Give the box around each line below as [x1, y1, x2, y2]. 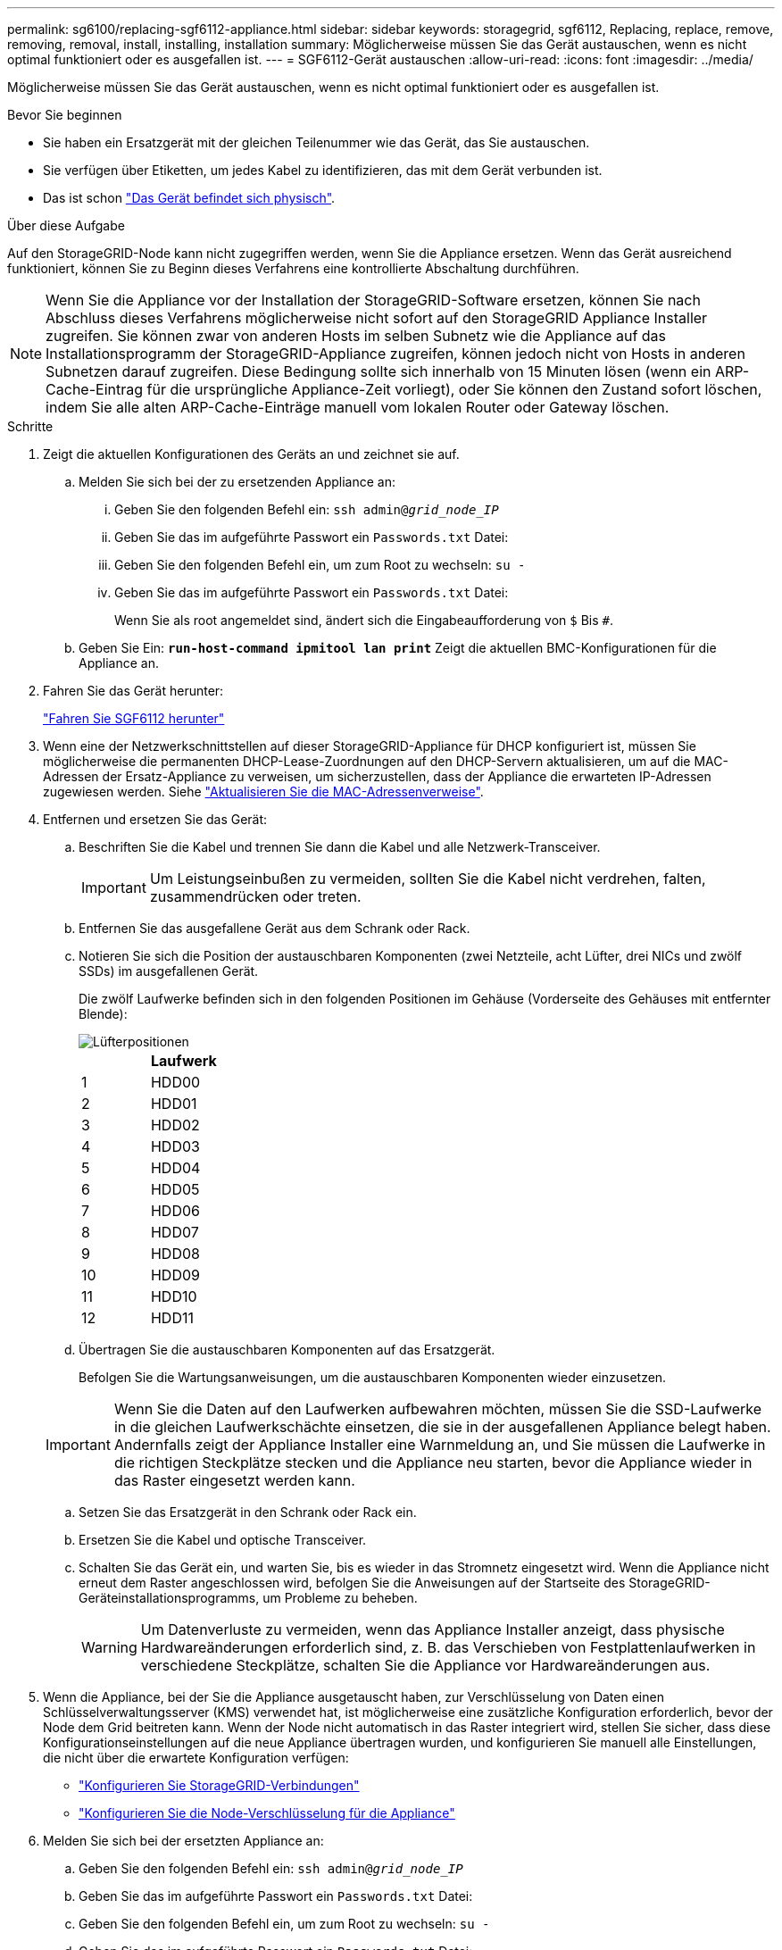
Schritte [7, 419, 54, 434]
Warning [81, 1638, 137, 1656]
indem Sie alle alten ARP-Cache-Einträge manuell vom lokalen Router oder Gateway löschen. [46, 398, 670, 416]
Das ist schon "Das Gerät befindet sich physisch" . [43, 190, 336, 205]
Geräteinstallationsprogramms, [79, 1590, 260, 1605]
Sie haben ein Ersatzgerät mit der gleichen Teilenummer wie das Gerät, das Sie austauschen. [43, 135, 590, 150]
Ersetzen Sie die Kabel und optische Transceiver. [79, 1532, 367, 1547]
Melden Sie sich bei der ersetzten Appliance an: [43, 1833, 324, 1848]
